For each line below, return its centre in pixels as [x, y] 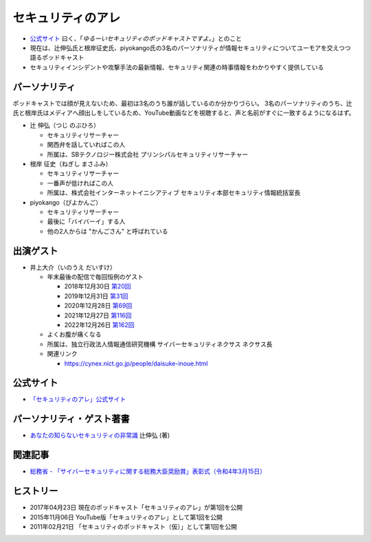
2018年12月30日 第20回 [98, 286]
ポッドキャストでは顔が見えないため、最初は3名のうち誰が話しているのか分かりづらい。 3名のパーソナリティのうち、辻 [182, 103]
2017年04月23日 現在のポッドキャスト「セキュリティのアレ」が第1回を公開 [136, 508]
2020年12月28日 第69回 [98, 306]
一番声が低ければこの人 [80, 183]
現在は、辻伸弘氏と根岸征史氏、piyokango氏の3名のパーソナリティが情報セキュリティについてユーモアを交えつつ [190, 47]
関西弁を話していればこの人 [86, 145]
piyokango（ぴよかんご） [66, 202]
